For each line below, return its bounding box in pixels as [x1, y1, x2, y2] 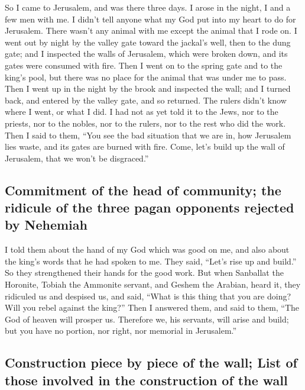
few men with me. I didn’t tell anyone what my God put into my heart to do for [5, 12, 296, 25]
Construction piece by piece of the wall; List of [5, 353, 297, 372]
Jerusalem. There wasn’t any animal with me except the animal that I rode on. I [5, 24, 297, 37]
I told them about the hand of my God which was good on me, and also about [5, 243, 290, 256]
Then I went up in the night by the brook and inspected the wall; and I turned [5, 82, 291, 95]
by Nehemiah [5, 215, 87, 234]
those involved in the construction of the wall [5, 370, 288, 389]
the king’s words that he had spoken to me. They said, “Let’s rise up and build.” [5, 254, 297, 267]
